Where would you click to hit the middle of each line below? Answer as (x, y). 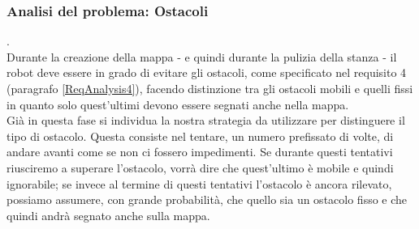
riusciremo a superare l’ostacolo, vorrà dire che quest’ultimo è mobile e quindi (200, 167)
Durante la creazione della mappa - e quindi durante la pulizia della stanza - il (202, 56)
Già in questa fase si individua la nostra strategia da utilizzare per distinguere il (206, 120)
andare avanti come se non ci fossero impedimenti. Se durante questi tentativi (200, 152)
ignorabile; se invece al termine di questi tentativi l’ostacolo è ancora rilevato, (199, 183)
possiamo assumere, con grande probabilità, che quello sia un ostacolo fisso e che (207, 199)
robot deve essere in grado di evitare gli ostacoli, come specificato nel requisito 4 (207, 72)
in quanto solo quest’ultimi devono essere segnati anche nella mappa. (178, 104)
